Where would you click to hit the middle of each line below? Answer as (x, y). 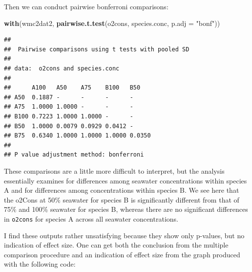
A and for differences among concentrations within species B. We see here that (122, 190)
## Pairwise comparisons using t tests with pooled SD (97, 49)
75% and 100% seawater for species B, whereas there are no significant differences (126, 209)
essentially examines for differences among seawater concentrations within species (126, 180)
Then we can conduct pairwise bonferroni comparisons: (86, 6)
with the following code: (40, 264)
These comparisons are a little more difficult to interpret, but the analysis (114, 170)
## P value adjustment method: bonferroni (74, 155)
